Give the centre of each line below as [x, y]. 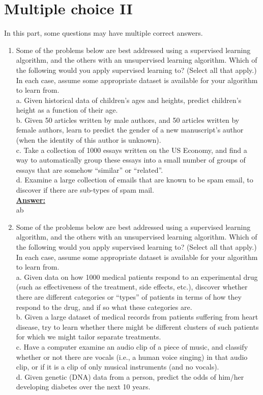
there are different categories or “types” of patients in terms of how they [129, 296]
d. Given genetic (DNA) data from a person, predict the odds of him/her [130, 376]
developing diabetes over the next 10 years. [83, 387]
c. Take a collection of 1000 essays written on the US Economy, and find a [131, 150]
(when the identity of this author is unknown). [89, 140]
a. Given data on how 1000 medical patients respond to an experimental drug [137, 276]
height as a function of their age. [67, 110]
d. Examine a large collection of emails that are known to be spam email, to [135, 180]
